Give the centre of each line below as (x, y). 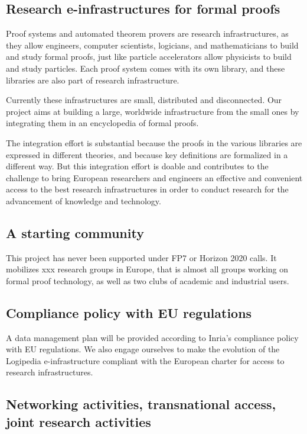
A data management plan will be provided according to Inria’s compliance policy (152, 337)
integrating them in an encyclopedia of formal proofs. (102, 123)
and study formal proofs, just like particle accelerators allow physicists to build (149, 57)
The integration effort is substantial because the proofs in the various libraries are (154, 142)
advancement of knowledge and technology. (84, 200)
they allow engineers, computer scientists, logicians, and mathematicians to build (152, 45)
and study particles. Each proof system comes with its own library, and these (146, 68)
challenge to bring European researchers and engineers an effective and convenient (154, 177)
